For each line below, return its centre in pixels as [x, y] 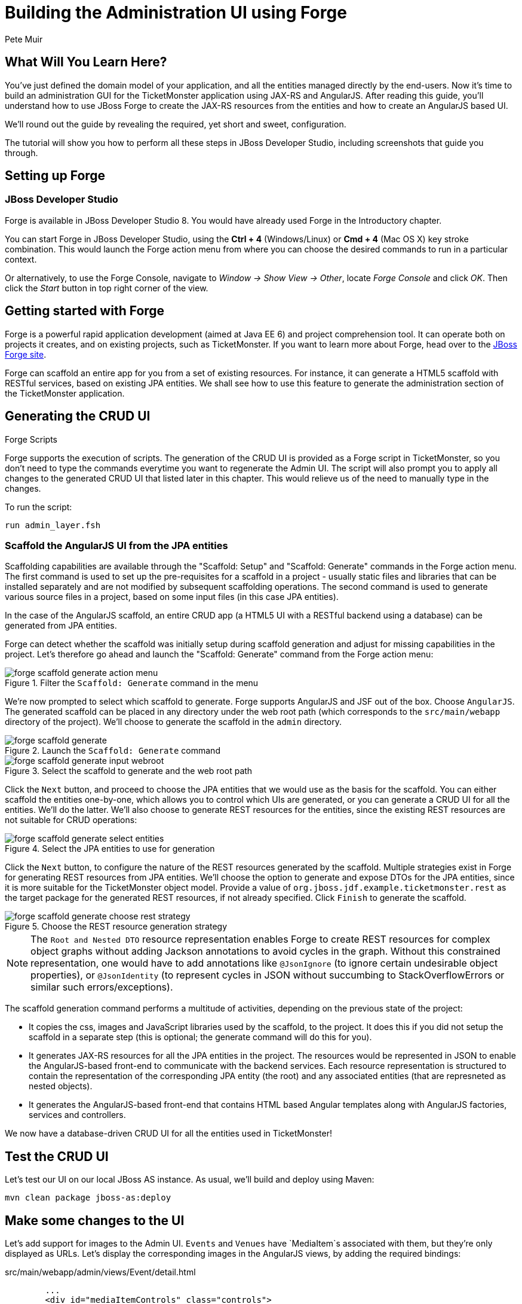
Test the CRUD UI [57, 1156]
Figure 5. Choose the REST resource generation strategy [116, 927]
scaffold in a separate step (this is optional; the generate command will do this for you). [200, 1037]
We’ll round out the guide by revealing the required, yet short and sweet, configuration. [176, 124]
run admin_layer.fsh [53, 525]
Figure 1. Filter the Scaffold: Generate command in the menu [132, 683]
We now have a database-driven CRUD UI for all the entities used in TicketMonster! [168, 1134]
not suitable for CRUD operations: [71, 820]
